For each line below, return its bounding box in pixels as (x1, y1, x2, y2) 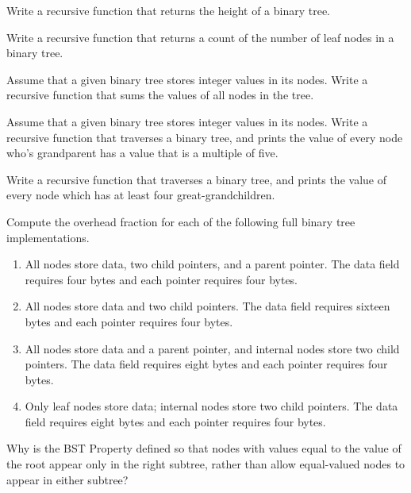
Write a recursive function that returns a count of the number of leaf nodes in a (6, 29, 394, 45)
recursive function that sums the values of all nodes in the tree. (6, 87, 314, 103)
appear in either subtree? (6, 471, 129, 487)
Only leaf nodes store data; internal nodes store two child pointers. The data (25, 398, 398, 414)
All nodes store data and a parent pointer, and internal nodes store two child (25, 340, 400, 356)
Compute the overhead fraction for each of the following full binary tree (6, 213, 355, 229)
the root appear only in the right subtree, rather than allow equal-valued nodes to (6, 456, 405, 472)
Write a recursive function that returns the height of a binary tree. (6, 2, 331, 18)
